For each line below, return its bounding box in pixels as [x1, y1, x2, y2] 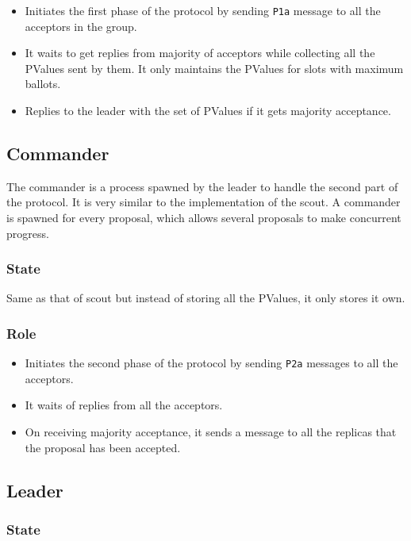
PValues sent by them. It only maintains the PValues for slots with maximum [25, 59, 404, 76]
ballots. [25, 75, 61, 92]
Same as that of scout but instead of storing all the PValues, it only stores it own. [6, 290, 405, 306]
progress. [6, 224, 49, 241]
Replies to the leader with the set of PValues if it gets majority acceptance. [25, 102, 391, 119]
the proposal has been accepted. [25, 439, 181, 455]
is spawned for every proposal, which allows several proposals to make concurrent [6, 209, 401, 226]
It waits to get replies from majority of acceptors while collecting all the [25, 44, 375, 61]
